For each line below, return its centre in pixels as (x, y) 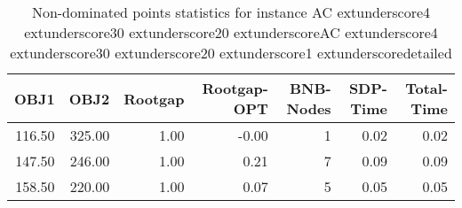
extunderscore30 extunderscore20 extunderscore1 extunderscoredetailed (231, 53)
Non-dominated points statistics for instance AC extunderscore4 (231, 12)
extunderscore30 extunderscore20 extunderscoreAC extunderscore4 (231, 32)
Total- (426, 88)
